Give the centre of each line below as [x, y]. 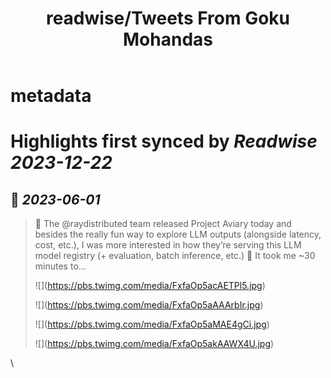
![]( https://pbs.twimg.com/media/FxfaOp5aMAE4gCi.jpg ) [152, 324]
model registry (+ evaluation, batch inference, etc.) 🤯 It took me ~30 [175, 256]
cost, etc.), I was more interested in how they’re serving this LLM [168, 245]
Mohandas [168, 39]
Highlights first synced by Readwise [164, 141]
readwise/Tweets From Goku [168, 18]
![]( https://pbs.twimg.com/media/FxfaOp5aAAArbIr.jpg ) [149, 305]
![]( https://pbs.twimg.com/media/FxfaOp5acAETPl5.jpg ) [150, 286]
